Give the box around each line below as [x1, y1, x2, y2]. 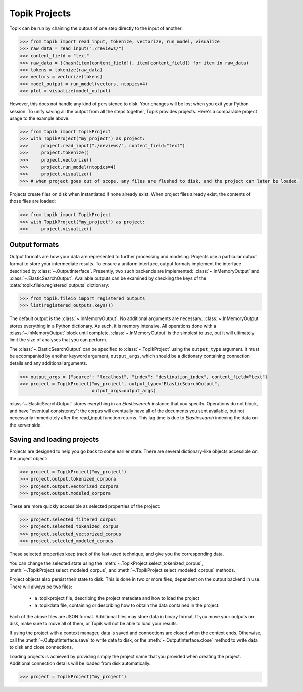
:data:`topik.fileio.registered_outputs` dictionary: [9, 282, 110, 288]
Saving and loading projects [9, 435, 99, 444]
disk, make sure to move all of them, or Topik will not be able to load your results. [9, 621, 178, 627]
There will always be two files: [9, 583, 73, 590]
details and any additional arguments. [9, 360, 88, 366]
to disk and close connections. [9, 644, 73, 650]
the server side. [9, 422, 42, 428]
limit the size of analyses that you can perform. [9, 337, 107, 343]
